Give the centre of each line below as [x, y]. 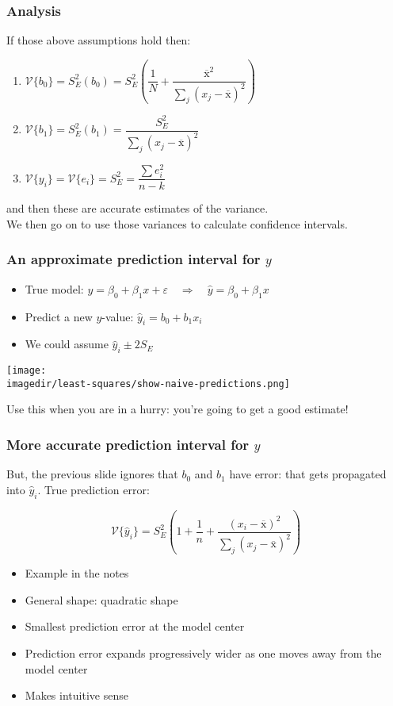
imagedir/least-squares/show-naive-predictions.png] [148, 384]
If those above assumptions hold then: [99, 40]
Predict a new [59, 316]
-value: [118, 316]
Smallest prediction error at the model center [135, 626]
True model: [54, 288]
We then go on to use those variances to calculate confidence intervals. [177, 223]
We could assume [67, 344]
